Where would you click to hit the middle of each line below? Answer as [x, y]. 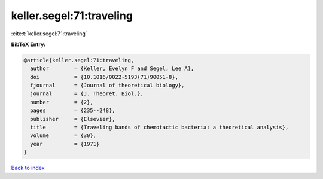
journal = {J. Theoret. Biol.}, [87, 94]
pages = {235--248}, [73, 110]
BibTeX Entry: [28, 44]
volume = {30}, [63, 136]
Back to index [28, 168]
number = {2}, [62, 102]
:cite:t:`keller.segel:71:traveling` [49, 34]
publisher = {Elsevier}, [73, 119]
